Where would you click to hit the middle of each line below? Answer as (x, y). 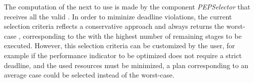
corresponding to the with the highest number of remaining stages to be (132, 36)
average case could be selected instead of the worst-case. (89, 75)
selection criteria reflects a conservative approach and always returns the (114, 26)
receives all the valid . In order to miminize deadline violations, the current (118, 16)
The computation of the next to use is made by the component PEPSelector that (127, 6)
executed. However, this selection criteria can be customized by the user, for (120, 45)
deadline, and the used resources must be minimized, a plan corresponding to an (126, 65)
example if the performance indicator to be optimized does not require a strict (123, 55)
